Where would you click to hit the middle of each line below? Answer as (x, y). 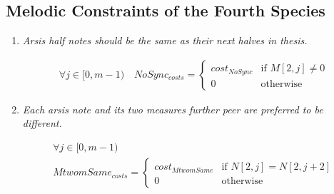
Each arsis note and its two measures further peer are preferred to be (173, 109)
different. (42, 123)
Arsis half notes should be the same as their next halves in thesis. (165, 40)
